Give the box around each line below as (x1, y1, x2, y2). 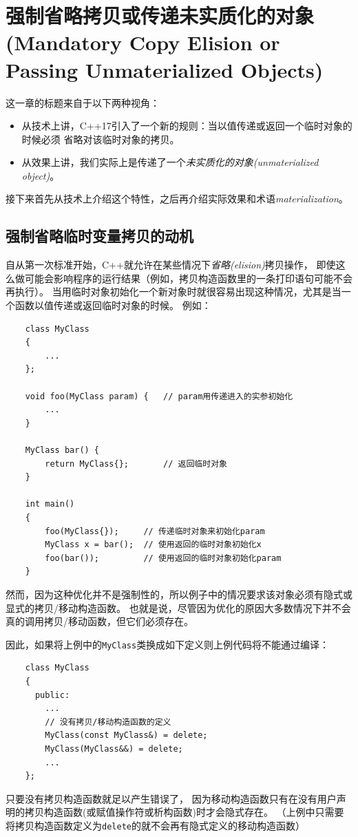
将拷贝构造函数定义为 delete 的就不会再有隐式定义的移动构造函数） (6, 818, 305, 832)
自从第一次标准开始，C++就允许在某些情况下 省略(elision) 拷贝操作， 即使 (6, 257, 336, 272)
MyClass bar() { (25, 445, 100, 455)
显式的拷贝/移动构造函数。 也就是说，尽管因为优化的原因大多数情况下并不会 (6, 600, 351, 615)
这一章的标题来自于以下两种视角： (6, 95, 160, 109)
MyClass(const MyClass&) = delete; (45, 730, 208, 741)
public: (34, 690, 70, 700)
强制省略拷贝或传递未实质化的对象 (6, 1, 315, 30)
